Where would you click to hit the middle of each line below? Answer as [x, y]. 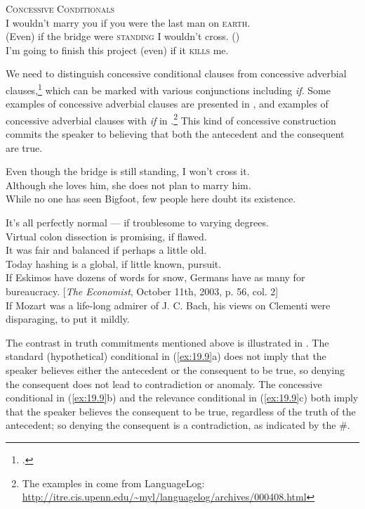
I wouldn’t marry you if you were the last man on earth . [128, 22]
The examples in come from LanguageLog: [113, 483]
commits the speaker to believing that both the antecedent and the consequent [175, 134]
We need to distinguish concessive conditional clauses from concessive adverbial [176, 73]
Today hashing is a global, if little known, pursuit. [114, 263]
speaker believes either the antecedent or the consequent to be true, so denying [175, 369]
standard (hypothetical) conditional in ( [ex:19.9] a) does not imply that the [166, 356]
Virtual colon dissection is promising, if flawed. [106, 236]
